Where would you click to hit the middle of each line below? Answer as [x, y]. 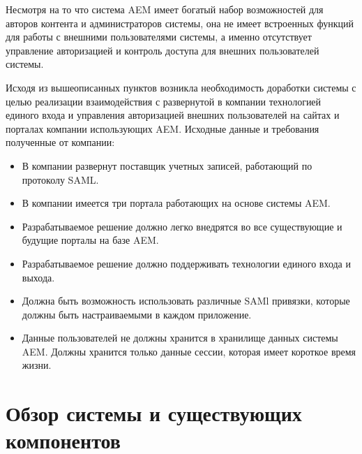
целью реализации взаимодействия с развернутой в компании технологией [164, 101]
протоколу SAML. [60, 179]
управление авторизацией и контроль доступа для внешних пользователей [163, 50]
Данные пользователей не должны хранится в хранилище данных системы [180, 338]
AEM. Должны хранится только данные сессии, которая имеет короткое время [189, 351]
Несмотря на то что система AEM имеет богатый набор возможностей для [165, 9]
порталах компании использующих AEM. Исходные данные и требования [163, 128]
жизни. [37, 365]
